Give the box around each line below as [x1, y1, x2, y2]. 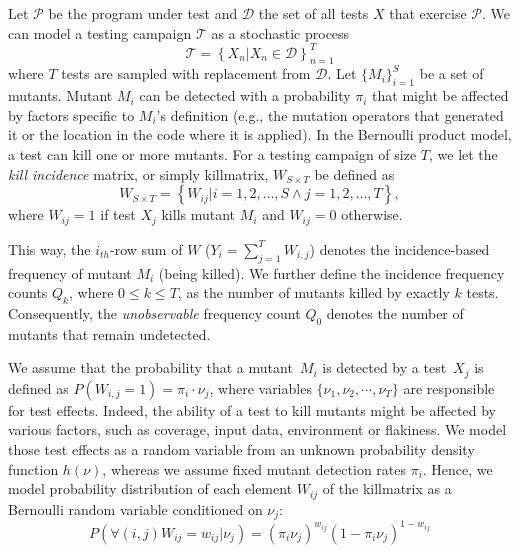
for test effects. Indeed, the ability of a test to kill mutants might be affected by [8, 399, 496, 420]
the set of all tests [258, 3, 369, 23]
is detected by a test [322, 357, 447, 378]
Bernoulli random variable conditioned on [8, 498, 263, 519]
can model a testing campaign [8, 22, 192, 43]
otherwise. [341, 204, 403, 225]
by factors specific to [8, 104, 135, 125]
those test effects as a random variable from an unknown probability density [8, 438, 475, 459]
